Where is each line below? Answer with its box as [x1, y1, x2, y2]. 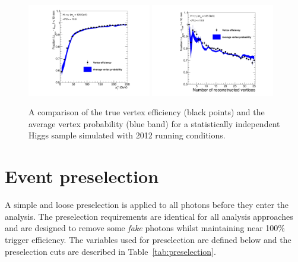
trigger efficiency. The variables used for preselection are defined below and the [5, 233, 291, 245]
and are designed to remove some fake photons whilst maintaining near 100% [5, 222, 285, 234]
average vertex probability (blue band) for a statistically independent [28, 117, 280, 130]
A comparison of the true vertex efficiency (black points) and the [28, 106, 265, 118]
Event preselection [5, 164, 159, 188]
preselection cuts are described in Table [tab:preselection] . [5, 245, 216, 257]
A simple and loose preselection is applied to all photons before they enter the [5, 198, 289, 211]
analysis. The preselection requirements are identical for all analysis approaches [5, 210, 293, 222]
